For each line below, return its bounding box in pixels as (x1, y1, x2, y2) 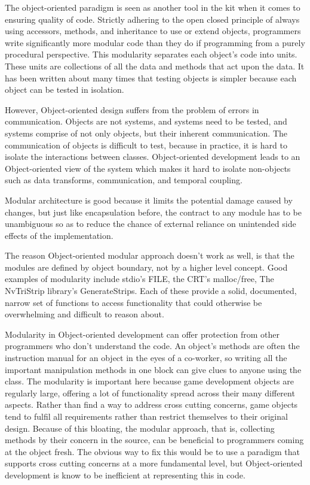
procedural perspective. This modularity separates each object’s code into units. (5, 48, 297, 60)
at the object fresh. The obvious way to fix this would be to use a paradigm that (5, 445, 300, 457)
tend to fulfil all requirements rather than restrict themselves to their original (5, 410, 288, 422)
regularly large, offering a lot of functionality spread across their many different (5, 386, 295, 399)
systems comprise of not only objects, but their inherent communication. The (5, 126, 287, 139)
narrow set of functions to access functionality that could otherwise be (5, 296, 262, 308)
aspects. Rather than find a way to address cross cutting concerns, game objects (5, 398, 298, 411)
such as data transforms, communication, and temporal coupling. (5, 174, 243, 186)
